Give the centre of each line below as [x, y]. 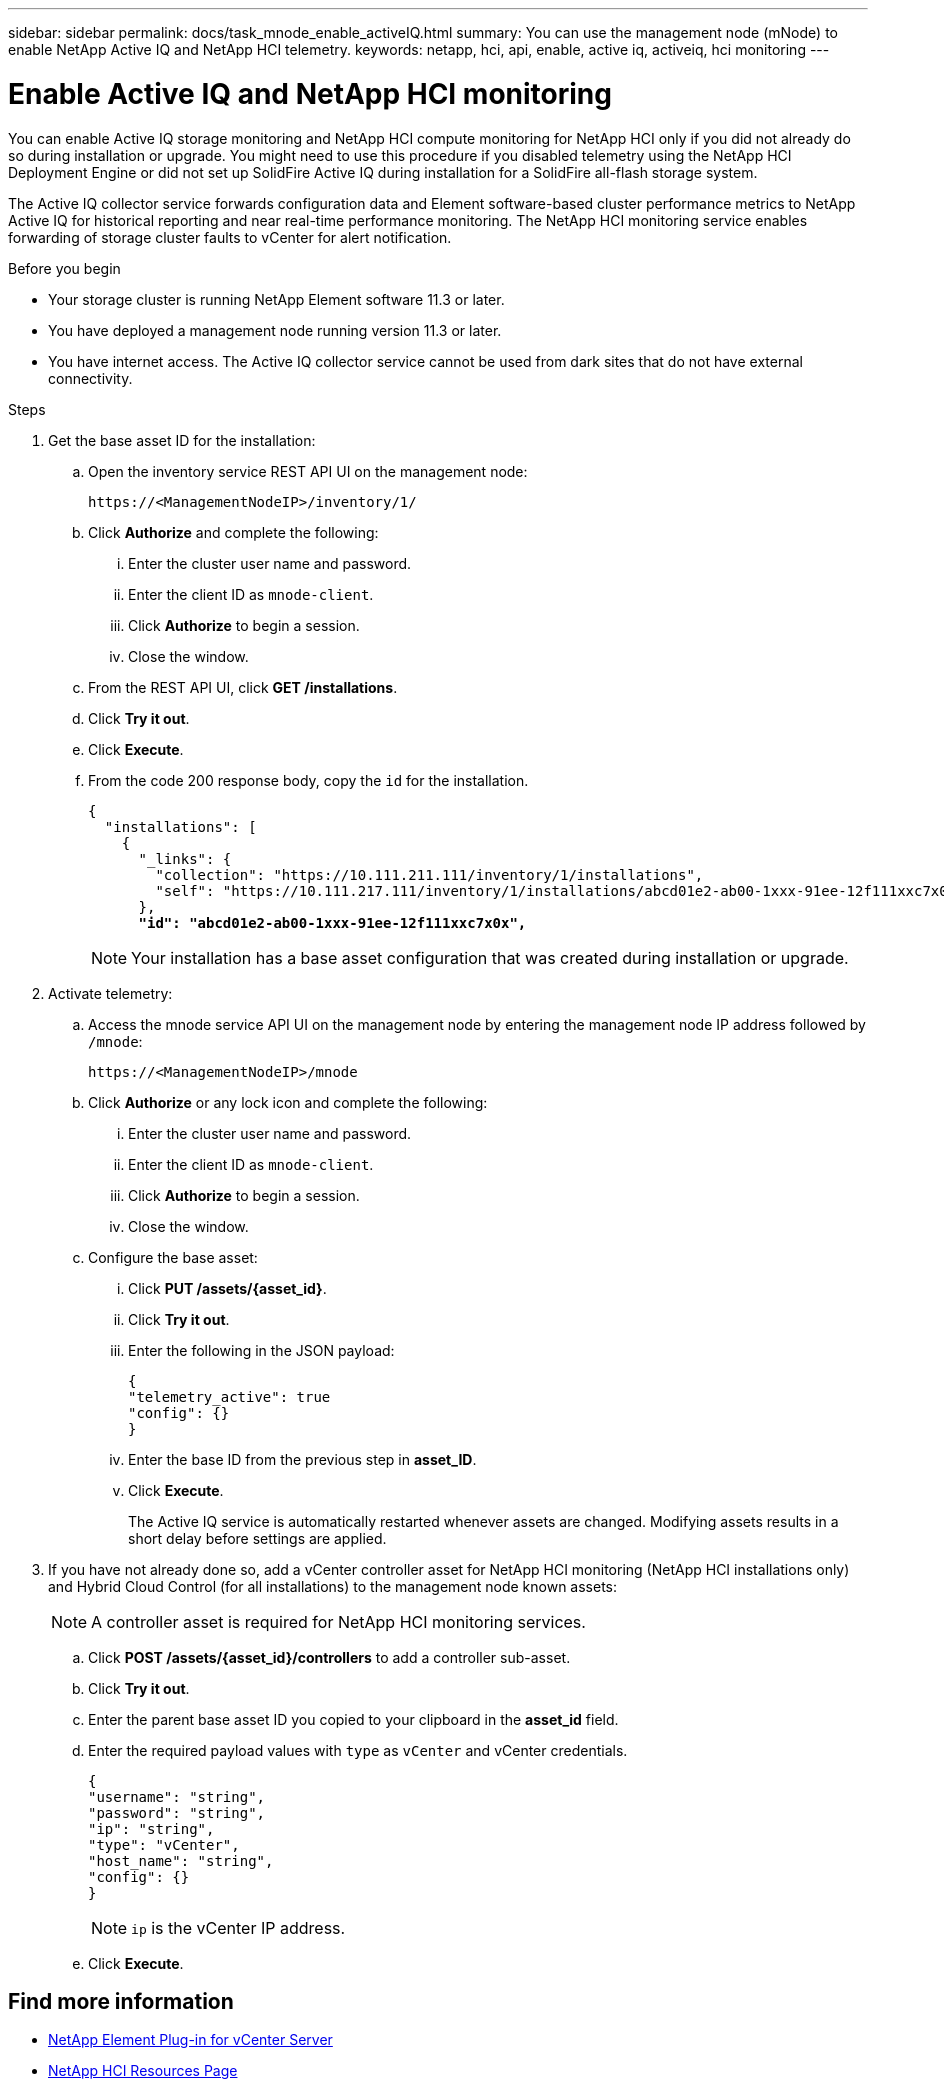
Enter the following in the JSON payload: [261, 1350]
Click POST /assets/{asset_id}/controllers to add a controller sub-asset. [329, 1657]
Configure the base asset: [173, 1257]
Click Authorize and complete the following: [233, 532]
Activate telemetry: [110, 993]
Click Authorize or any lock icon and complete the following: [288, 1102]
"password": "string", [177, 1812]
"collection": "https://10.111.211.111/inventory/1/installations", [429, 874]
